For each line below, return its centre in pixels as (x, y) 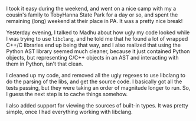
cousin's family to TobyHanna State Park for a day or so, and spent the (92, 15)
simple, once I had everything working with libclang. (69, 112)
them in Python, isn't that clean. (45, 64)
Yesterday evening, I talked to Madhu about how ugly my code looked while (98, 32)
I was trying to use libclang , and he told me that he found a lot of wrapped (97, 39)
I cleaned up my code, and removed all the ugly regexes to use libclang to (96, 75)
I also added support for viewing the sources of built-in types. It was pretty (97, 105)
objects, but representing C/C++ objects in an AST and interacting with (92, 58)
